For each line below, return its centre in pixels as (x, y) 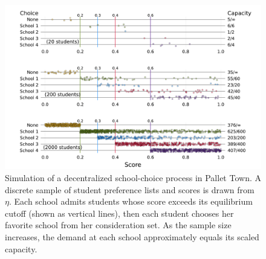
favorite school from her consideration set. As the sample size (118, 225)
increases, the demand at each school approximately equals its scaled (132, 237)
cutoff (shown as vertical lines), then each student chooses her (119, 213)
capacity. (21, 248)
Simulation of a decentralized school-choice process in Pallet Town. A (133, 178)
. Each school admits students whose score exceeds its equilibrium (131, 201)
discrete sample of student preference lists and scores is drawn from (130, 189)
